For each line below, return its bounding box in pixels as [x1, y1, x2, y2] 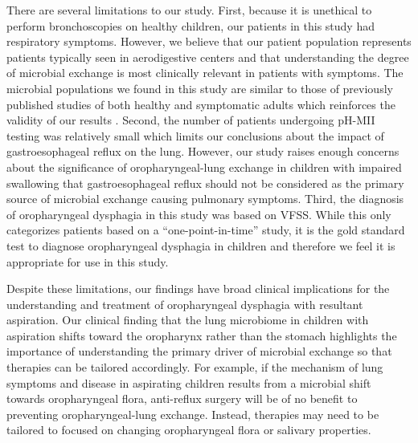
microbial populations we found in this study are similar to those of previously [6, 79, 393, 96]
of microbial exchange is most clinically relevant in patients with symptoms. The [6, 64, 404, 81]
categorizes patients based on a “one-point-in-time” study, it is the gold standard [6, 221, 405, 238]
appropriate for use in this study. [6, 253, 169, 270]
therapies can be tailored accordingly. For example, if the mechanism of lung [6, 359, 383, 376]
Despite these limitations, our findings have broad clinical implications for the [6, 280, 390, 297]
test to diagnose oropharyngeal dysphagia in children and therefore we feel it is [6, 237, 395, 254]
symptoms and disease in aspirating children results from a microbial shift [6, 374, 371, 391]
